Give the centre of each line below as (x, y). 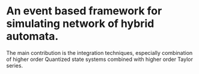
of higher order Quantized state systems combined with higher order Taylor (100, 59)
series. (14, 65)
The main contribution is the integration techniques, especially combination (99, 53)
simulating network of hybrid (80, 24)
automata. (32, 36)
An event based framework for (84, 11)
